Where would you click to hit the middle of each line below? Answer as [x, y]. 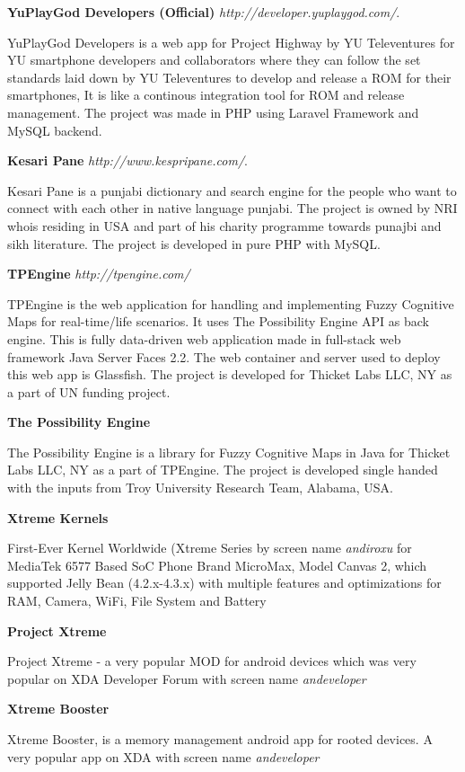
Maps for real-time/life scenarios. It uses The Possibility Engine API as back [218, 321]
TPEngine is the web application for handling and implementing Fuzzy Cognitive [231, 303]
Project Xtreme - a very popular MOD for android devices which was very [212, 661]
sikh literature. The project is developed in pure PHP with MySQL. [194, 243]
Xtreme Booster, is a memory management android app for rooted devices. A [220, 739]
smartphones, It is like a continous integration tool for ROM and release [206, 95]
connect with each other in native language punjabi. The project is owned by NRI [232, 208]
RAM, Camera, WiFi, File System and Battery [137, 601]
